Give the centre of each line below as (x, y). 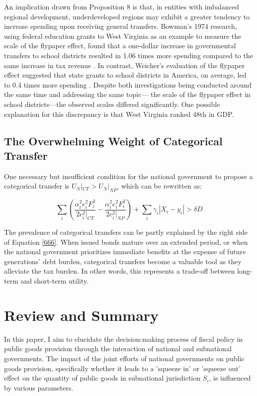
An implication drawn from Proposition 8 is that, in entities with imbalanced (122, 6)
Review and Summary (82, 315)
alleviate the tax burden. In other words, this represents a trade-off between (120, 271)
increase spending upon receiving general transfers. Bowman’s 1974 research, (121, 26)
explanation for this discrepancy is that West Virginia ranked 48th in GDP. (119, 114)
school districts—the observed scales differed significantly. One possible (112, 104)
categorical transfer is (37, 186)
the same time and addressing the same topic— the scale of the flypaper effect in (127, 94)
